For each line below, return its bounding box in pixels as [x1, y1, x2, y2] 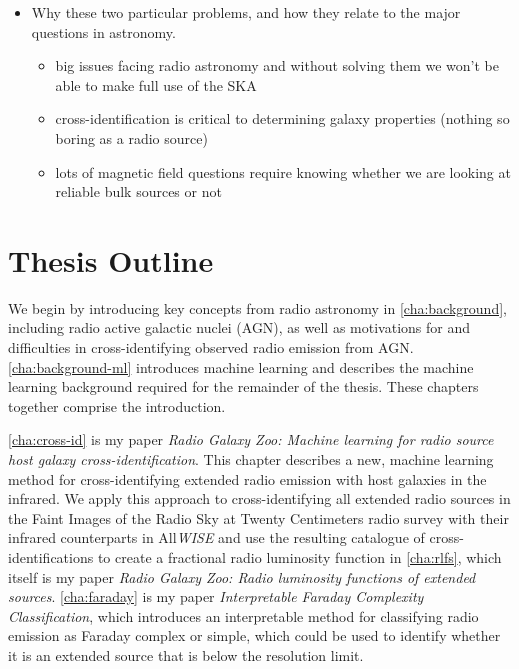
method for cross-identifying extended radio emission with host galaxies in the [8, 468, 487, 489]
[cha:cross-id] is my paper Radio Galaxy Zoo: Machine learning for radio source [8, 429, 494, 450]
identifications [8, 547, 94, 567]
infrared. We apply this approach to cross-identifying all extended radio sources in [8, 488, 511, 509]
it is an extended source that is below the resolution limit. [8, 644, 364, 665]
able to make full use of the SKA [55, 74, 257, 95]
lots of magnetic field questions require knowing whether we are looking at [55, 161, 511, 182]
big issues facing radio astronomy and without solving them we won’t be [55, 55, 499, 76]
